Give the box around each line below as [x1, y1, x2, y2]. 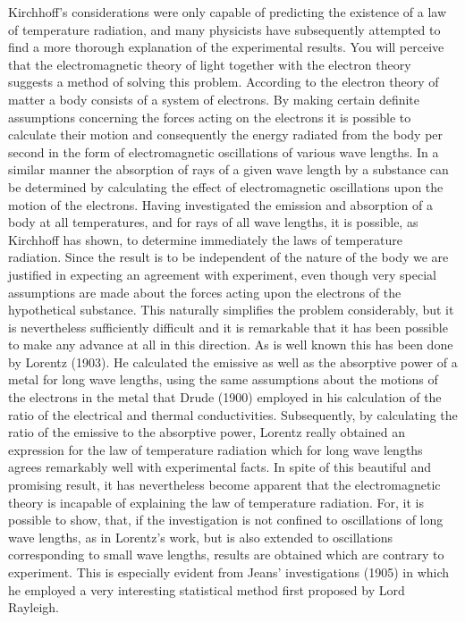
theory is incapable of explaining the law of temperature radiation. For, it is [8, 492, 424, 511]
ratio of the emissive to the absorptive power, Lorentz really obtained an [8, 423, 405, 441]
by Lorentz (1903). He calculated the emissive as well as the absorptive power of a [8, 352, 458, 371]
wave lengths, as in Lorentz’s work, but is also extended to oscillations [8, 527, 393, 546]
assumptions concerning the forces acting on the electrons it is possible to [8, 107, 411, 126]
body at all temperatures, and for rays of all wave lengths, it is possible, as [8, 213, 418, 231]
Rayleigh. [8, 598, 59, 617]
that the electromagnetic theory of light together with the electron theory [8, 55, 411, 73]
